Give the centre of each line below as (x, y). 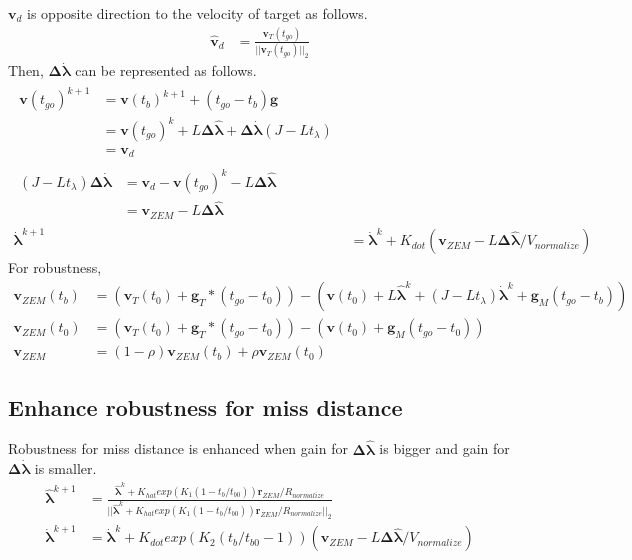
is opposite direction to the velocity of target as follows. (197, 13)
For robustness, (55, 267)
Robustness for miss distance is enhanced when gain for (178, 448)
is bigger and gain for (444, 448)
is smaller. (65, 468)
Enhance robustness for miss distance (205, 406)
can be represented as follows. (166, 70)
